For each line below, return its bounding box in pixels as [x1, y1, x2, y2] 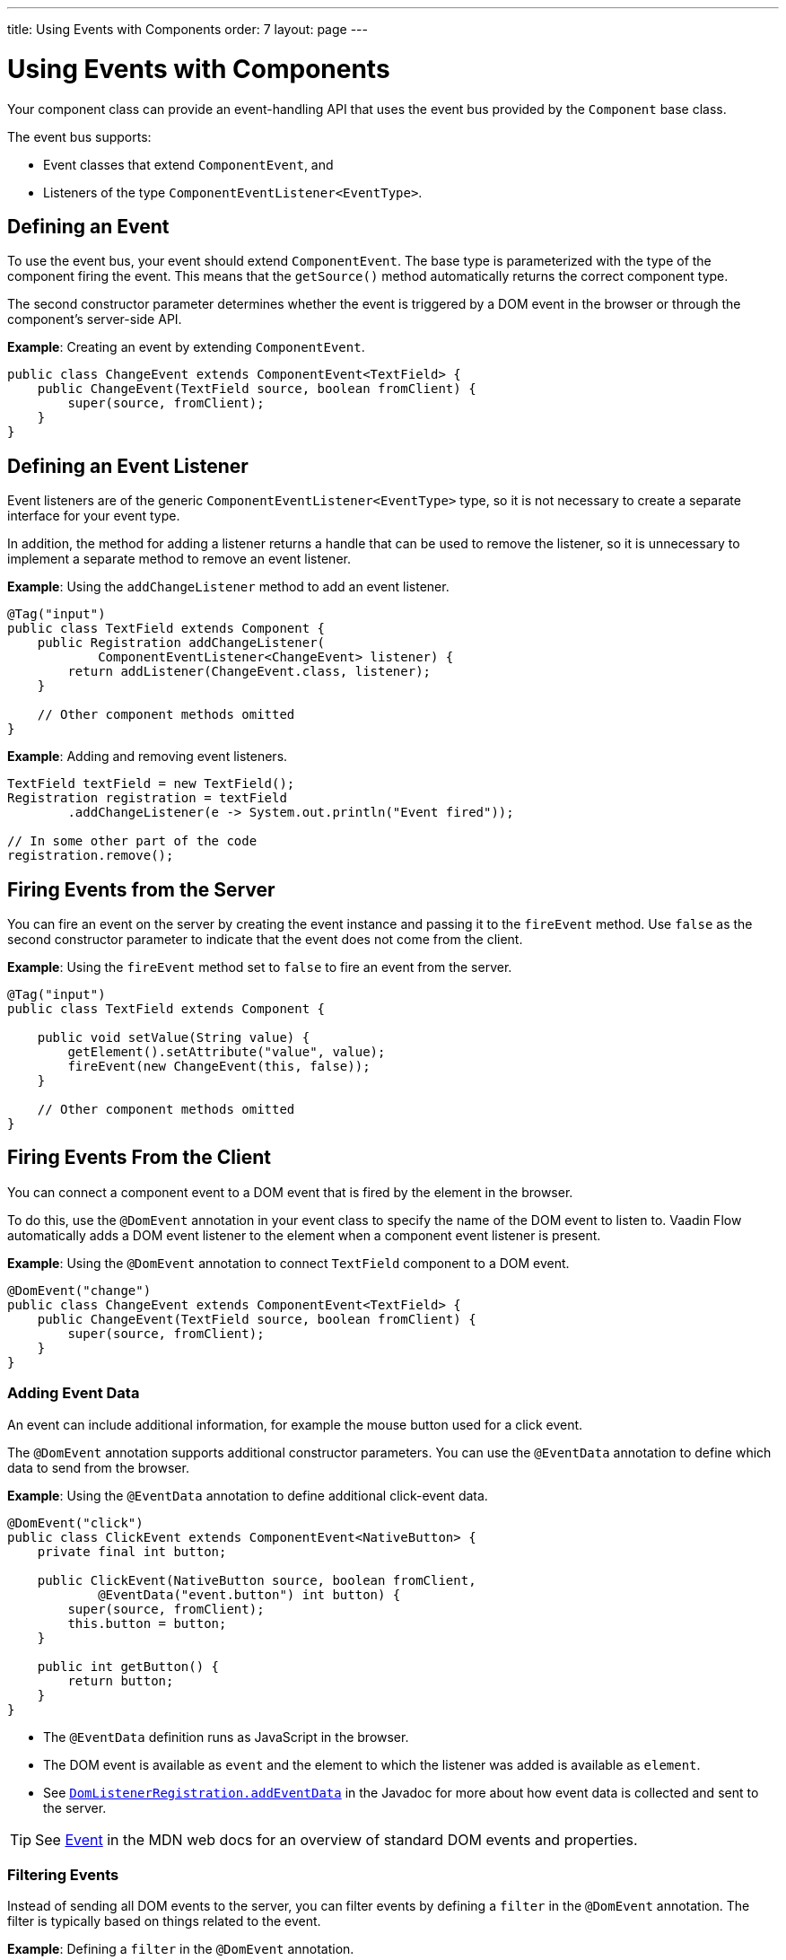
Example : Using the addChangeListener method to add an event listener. [7, 579, 450, 595]
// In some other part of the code [7, 834, 258, 849]
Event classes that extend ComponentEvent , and [43, 156, 334, 172]
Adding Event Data [7, 1384, 140, 1403]
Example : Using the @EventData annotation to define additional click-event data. [7, 1487, 488, 1503]
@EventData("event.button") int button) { [98, 1587, 401, 1602]
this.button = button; [67, 1615, 227, 1631]
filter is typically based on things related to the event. [7, 1913, 321, 1929]
